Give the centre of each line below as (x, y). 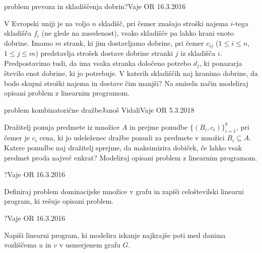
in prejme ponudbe (159, 126)
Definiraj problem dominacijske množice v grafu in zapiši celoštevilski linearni (124, 191)
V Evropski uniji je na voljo (47, 23)
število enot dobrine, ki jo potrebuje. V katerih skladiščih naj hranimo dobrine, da (131, 73)
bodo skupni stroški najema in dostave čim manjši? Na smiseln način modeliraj (126, 83)
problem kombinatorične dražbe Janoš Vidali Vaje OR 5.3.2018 (99, 110)
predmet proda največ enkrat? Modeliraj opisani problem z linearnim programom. (131, 157)
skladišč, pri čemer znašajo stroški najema (163, 23)
